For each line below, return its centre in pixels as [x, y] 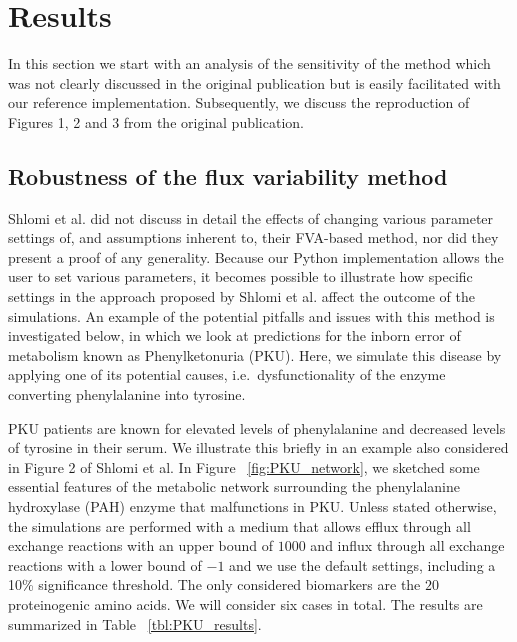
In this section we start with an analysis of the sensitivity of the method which [249, 63]
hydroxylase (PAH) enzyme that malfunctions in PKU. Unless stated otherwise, [252, 506]
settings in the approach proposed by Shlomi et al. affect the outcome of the [241, 296]
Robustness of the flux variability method [228, 175]
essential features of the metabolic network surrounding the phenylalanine [234, 486]
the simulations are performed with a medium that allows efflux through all [239, 525]
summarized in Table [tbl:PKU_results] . [135, 623]
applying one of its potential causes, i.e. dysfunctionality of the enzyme [227, 374]
